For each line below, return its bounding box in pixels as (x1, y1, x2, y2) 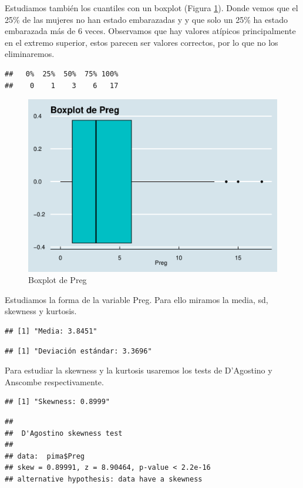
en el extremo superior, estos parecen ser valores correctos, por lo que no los (5, 36, 278, 48)
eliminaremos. (5, 48, 55, 60)
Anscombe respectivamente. (5, 375, 104, 388)
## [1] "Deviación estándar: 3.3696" (5, 346, 152, 355)
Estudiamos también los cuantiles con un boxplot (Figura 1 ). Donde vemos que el (5, 2, 298, 14)
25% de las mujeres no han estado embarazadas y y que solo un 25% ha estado (5, 13, 288, 25)
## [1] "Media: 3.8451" (5, 327, 97, 336)
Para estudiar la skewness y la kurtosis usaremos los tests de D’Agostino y (5, 364, 272, 376)
